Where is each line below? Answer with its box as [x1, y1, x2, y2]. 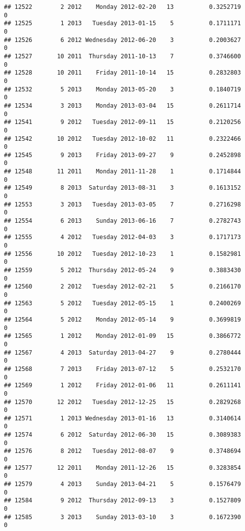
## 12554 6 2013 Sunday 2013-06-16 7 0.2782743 [4, 217, 241, 225]
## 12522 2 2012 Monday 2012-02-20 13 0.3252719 [4, 3, 241, 10]
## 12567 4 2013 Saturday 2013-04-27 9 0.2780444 [4, 349, 241, 356]
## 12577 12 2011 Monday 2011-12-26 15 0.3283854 [4, 464, 241, 471]
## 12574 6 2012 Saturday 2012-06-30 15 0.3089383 [4, 431, 241, 439]
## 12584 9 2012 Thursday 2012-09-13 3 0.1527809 [4, 497, 241, 504]
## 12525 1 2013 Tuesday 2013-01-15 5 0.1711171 [4, 20, 241, 27]
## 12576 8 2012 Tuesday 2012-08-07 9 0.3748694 [4, 448, 241, 455]
